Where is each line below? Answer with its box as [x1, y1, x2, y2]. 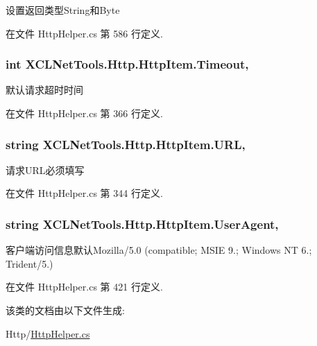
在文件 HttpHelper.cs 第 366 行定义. [6, 106, 163, 120]
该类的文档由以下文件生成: [6, 303, 125, 317]
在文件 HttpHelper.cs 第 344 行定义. [6, 186, 163, 200]
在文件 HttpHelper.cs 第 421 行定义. [6, 279, 163, 294]
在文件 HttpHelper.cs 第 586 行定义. [6, 26, 163, 40]
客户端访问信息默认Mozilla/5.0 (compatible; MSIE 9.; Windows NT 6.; [6, 243, 312, 257]
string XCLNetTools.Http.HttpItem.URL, [6, 135, 246, 153]
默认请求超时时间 [6, 83, 83, 97]
